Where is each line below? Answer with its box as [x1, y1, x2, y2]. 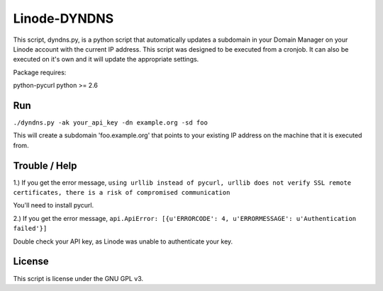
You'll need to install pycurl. [13, 201, 94, 210]
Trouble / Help [13, 159, 77, 171]
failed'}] [13, 224, 48, 233]
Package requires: [13, 68, 67, 76]
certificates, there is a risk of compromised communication [13, 188, 231, 197]
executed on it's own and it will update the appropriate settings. [13, 55, 199, 64]
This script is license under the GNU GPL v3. [13, 274, 144, 283]
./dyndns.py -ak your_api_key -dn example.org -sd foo [13, 119, 209, 127]
